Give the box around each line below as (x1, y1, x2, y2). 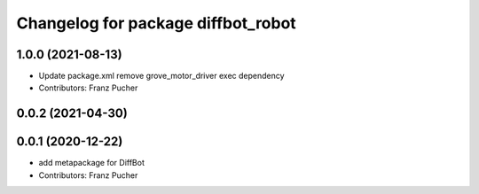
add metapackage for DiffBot (38, 158, 145, 168)
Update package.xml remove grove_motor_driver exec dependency (38, 71, 285, 81)
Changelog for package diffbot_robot (16, 13, 296, 33)
